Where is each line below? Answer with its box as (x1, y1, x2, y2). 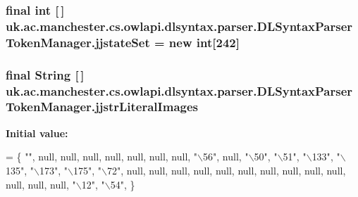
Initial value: (6, 125, 68, 140)
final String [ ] (6, 65, 85, 83)
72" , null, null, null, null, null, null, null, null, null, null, (107, 163, 346, 177)
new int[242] (168, 33, 240, 51)
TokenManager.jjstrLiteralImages (6, 98, 198, 115)
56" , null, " (203, 149, 249, 164)
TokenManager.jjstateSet (6, 33, 150, 51)
